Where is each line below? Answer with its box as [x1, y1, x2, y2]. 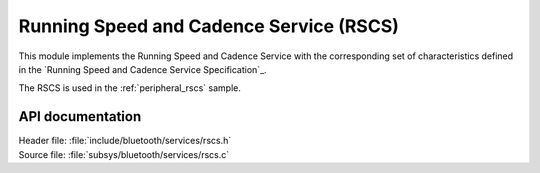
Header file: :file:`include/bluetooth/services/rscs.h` [18, 135, 232, 147]
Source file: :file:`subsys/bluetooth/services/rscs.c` [18, 148, 230, 160]
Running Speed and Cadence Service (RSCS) [18, 15, 400, 37]
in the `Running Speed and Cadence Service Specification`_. [18, 63, 267, 75]
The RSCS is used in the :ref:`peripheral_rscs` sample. [18, 82, 242, 94]
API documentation [18, 108, 142, 125]
